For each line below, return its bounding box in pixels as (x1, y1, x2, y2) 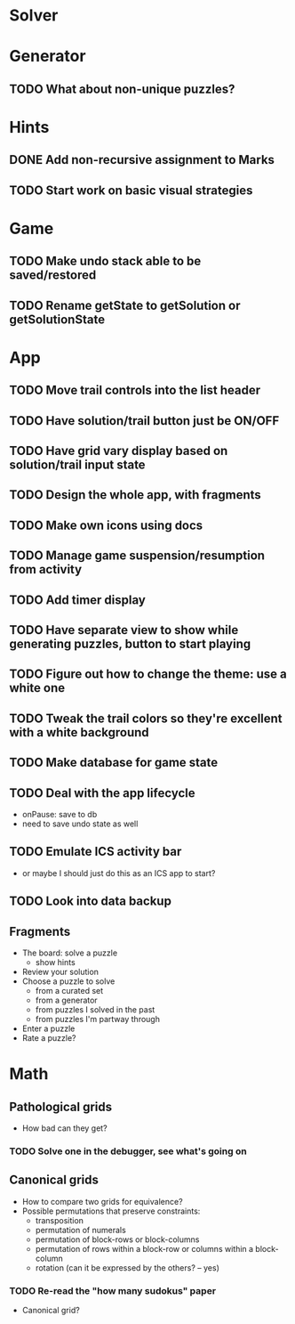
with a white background (9, 725, 149, 740)
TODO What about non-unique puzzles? (9, 81, 235, 96)
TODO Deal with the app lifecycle (9, 785, 195, 800)
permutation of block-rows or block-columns (35, 1234, 200, 1245)
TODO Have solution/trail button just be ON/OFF (9, 413, 280, 428)
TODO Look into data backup (9, 894, 171, 909)
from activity (9, 562, 83, 577)
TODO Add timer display (9, 592, 147, 607)
